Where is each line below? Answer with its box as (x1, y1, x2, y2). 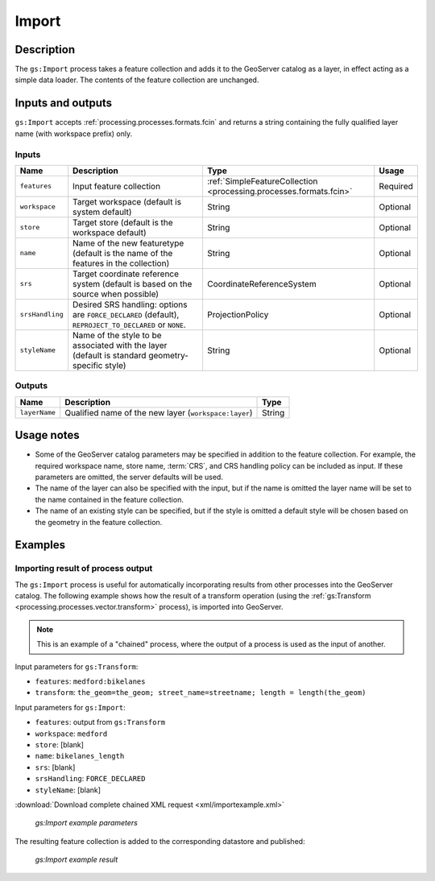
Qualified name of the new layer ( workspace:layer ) (64, 407, 253, 418)
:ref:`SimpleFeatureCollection (206, 176, 318, 187)
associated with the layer (72, 339, 168, 350)
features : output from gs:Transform (35, 718, 166, 727)
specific (72, 359, 103, 370)
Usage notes (14, 428, 80, 442)
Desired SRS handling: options (72, 299, 188, 310)
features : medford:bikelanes (35, 676, 146, 686)
